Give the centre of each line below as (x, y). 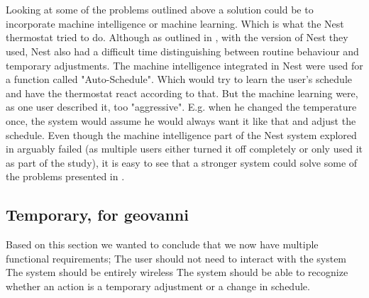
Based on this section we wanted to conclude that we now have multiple (162, 244)
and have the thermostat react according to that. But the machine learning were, (182, 93)
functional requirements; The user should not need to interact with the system (176, 258)
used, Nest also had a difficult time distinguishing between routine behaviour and (182, 51)
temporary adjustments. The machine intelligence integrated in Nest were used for (184, 65)
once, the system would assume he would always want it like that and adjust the (181, 120)
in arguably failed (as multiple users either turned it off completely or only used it (184, 149)
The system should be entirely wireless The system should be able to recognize (177, 272)
